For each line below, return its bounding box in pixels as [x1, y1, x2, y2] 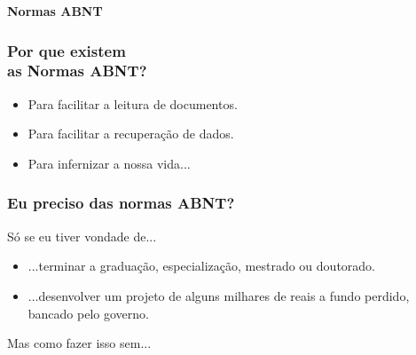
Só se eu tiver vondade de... [7, 226, 157, 245]
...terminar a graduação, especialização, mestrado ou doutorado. [27, 256, 375, 275]
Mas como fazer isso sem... [7, 334, 152, 352]
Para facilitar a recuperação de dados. [27, 124, 234, 143]
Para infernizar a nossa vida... [27, 154, 191, 172]
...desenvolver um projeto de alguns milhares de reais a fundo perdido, [27, 286, 410, 304]
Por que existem [7, 39, 126, 61]
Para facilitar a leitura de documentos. [27, 94, 238, 113]
